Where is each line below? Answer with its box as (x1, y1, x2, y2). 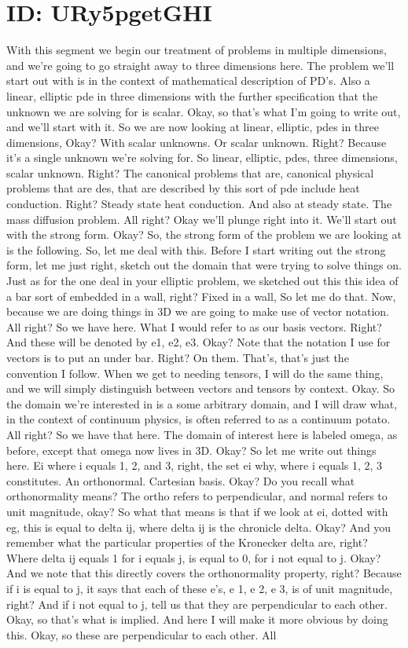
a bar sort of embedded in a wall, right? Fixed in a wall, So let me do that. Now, (6, 287, 396, 304)
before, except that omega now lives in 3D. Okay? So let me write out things (6, 441, 377, 458)
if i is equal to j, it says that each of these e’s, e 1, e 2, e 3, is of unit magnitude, (6, 580, 393, 596)
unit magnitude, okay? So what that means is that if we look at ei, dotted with (6, 503, 388, 519)
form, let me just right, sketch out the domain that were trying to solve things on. (6, 257, 402, 273)
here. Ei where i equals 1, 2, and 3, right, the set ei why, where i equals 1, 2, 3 (6, 457, 383, 474)
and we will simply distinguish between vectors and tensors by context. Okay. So (6, 380, 395, 397)
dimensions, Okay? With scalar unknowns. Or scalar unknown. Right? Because (6, 134, 387, 150)
